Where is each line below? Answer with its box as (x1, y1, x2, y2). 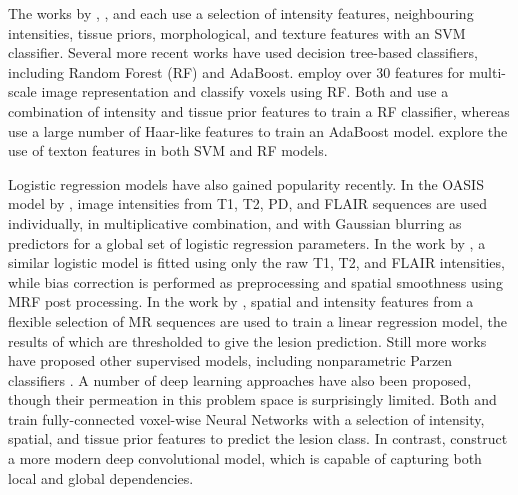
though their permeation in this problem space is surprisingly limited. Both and (8, 389, 497, 410)
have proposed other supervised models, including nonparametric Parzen (8, 350, 453, 371)
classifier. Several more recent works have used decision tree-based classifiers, (8, 42, 478, 63)
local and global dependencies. (8, 467, 194, 488)
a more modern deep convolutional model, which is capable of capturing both (8, 448, 482, 469)
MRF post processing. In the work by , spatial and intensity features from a (8, 291, 474, 312)
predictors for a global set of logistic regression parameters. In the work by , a (8, 232, 486, 253)
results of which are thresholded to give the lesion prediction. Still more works (8, 330, 487, 351)
